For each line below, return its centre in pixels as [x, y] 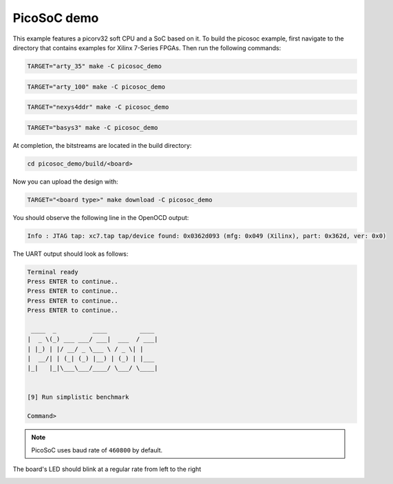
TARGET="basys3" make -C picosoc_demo [93, 128]
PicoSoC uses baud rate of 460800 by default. [97, 450]
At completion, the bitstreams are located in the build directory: [102, 145]
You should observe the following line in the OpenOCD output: [101, 217]
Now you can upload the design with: [65, 181]
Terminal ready [53, 272]
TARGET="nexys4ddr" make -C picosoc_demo [98, 107]
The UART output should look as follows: [71, 254]
